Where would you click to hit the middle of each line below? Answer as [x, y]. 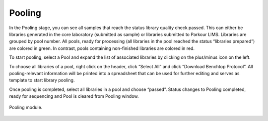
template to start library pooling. [42, 80]
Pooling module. [26, 107]
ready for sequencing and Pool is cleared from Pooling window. [74, 96]
